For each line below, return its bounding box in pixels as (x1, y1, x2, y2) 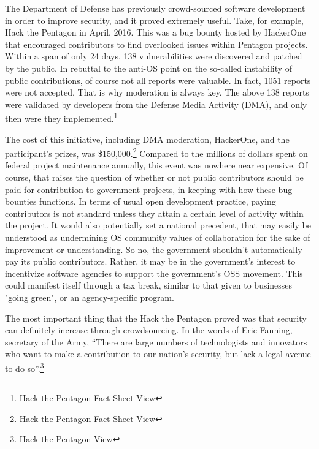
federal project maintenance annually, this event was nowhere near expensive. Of (5, 159, 308, 172)
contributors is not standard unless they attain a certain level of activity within (5, 206, 304, 219)
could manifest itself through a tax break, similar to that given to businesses (5, 279, 293, 292)
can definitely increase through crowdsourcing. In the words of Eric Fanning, (5, 323, 293, 336)
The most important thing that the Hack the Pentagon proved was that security (5, 311, 307, 324)
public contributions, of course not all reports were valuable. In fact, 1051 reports (5, 74, 311, 86)
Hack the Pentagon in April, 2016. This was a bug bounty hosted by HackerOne (5, 26, 306, 39)
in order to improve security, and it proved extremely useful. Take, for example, (5, 13, 304, 26)
